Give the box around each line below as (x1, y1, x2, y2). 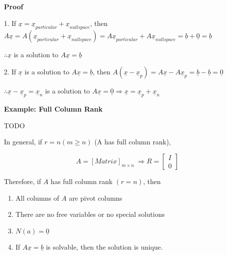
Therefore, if (4, 176, 41, 186)
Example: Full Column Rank (4, 104, 103, 114)
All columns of (15, 192, 59, 203)
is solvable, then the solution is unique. (46, 241, 163, 252)
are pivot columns (69, 192, 123, 203)
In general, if (4, 137, 42, 147)
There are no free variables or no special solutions (15, 209, 165, 219)
